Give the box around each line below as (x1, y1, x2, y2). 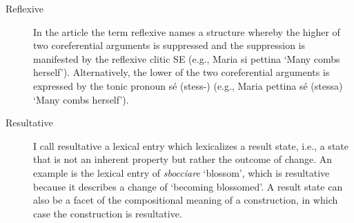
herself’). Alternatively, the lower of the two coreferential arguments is (33, 65, 330, 79)
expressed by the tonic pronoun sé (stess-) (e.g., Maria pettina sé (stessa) (33, 78, 343, 93)
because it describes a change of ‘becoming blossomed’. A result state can (33, 179, 343, 193)
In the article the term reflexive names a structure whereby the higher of (33, 24, 340, 39)
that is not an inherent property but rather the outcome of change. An (33, 152, 333, 166)
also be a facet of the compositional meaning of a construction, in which (33, 193, 338, 207)
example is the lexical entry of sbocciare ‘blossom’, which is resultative (33, 165, 330, 180)
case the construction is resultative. (33, 206, 182, 220)
